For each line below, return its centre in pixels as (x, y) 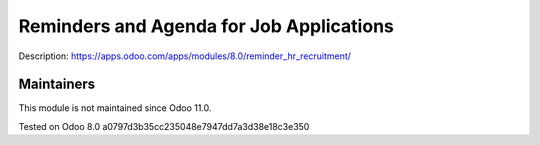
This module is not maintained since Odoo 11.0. (115, 108)
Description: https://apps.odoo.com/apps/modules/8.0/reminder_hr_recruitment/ (185, 56)
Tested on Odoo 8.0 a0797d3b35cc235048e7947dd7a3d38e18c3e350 (164, 126)
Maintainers (57, 84)
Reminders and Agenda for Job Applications (206, 26)
